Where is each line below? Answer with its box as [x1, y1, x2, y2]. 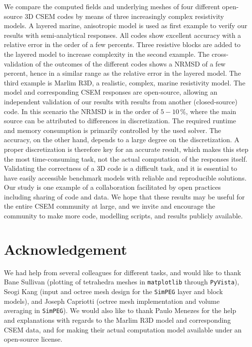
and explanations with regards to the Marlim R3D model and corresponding [4, 314, 231, 325]
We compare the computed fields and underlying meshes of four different [4, 1, 220, 11]
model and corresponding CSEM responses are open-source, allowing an [4, 87, 218, 97]
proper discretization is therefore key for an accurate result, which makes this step [4, 144, 249, 154]
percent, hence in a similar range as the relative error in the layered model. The [4, 68, 241, 78]
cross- [211, 49, 229, 59]
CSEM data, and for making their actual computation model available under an [4, 324, 242, 334]
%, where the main [180, 106, 236, 116]
